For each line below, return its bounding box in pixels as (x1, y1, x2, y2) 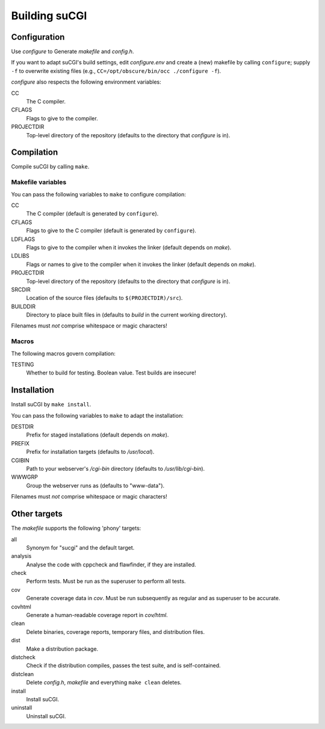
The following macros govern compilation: (11, 350, 116, 357)
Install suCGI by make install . (11, 401, 91, 408)
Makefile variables (11, 178, 67, 187)
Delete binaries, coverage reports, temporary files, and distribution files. (26, 628, 205, 635)
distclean (11, 670, 34, 677)
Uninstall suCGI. (26, 712, 66, 719)
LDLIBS (11, 252, 29, 259)
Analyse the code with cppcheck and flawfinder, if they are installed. (26, 560, 197, 568)
